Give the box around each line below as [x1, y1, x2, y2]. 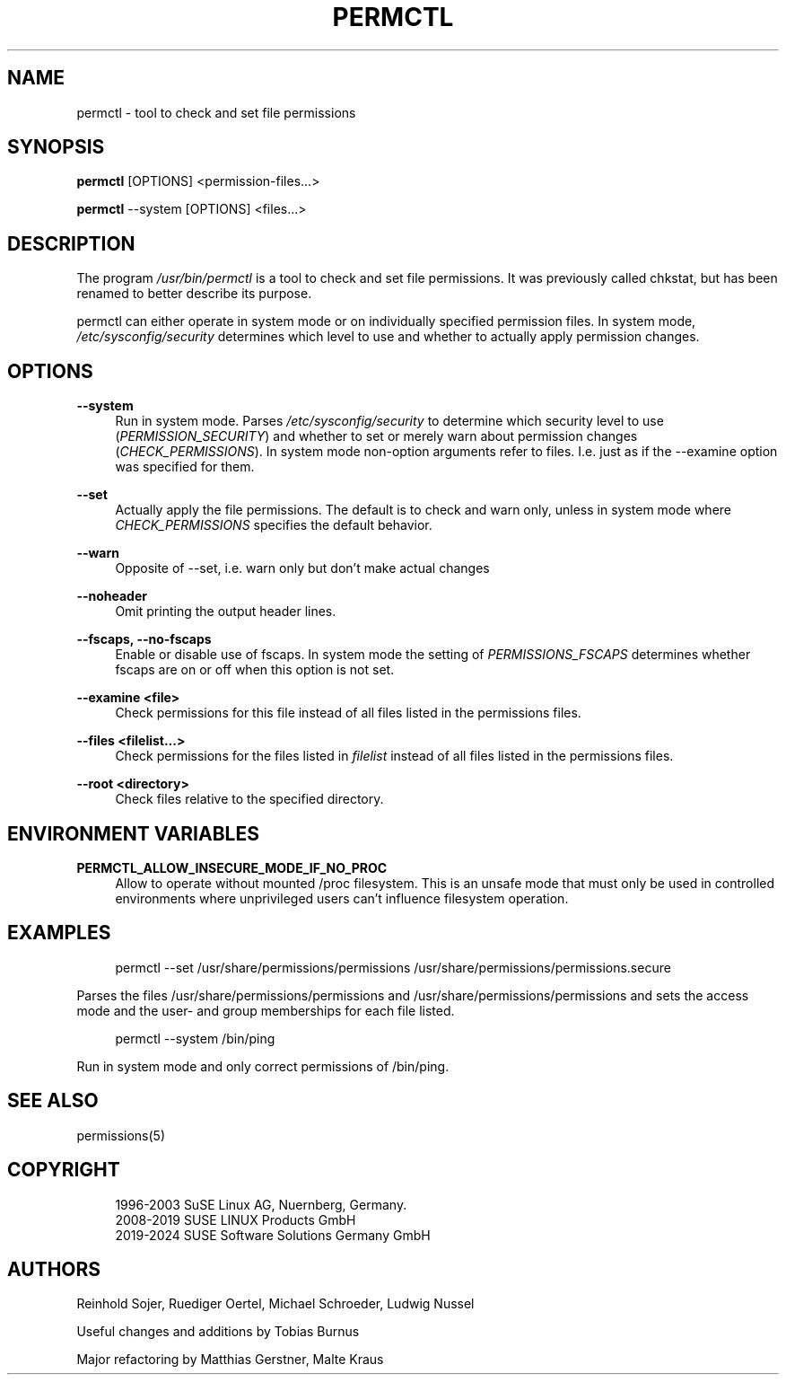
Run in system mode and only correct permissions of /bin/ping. [76, 1058, 450, 1074]
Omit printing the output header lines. [115, 603, 336, 620]
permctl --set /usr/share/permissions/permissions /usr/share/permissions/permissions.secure [115, 959, 671, 975]
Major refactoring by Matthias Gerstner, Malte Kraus [76, 1351, 384, 1368]
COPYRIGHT [7, 1158, 120, 1182]
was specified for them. [115, 459, 255, 475]
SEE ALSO [7, 1089, 99, 1113]
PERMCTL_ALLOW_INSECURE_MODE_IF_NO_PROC [76, 859, 388, 876]
